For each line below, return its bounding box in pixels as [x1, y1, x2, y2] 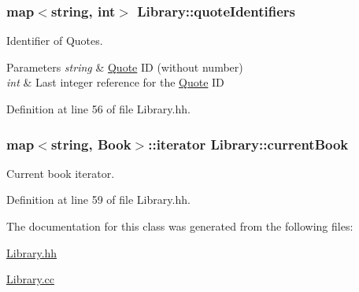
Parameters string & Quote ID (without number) [6, 58, 243, 75]
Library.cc [6, 271, 54, 287]
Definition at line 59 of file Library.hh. [6, 191, 191, 208]
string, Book [50, 134, 131, 153]
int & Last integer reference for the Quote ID [6, 74, 224, 91]
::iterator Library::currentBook [148, 134, 349, 153]
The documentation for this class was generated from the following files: [6, 218, 353, 234]
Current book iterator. [6, 164, 115, 181]
